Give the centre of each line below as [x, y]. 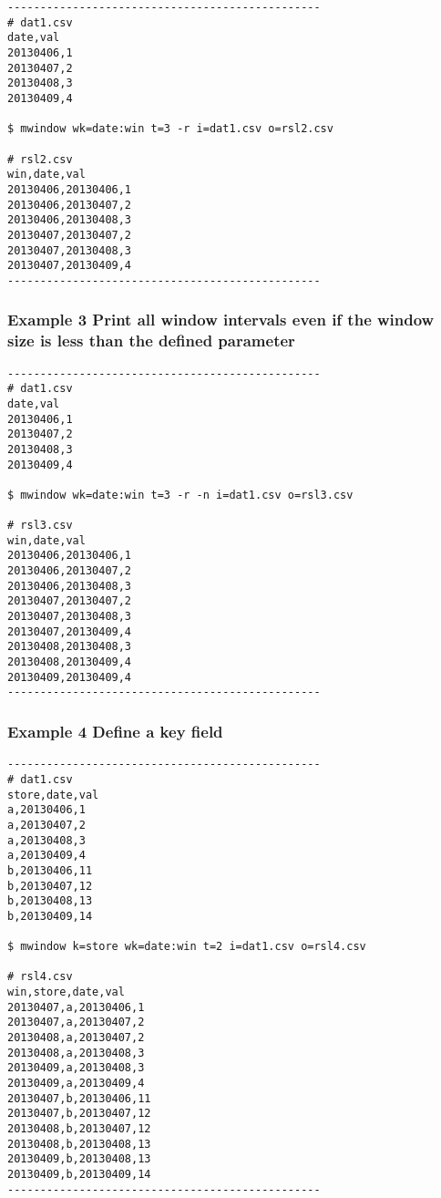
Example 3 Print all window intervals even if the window [221, 320]
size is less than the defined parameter [151, 341]
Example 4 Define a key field [115, 731]
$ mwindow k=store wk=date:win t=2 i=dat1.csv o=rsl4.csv [187, 947]
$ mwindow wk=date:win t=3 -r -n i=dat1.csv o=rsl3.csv [180, 495]
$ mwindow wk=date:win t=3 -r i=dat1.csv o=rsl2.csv [170, 129]
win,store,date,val [66, 992]
